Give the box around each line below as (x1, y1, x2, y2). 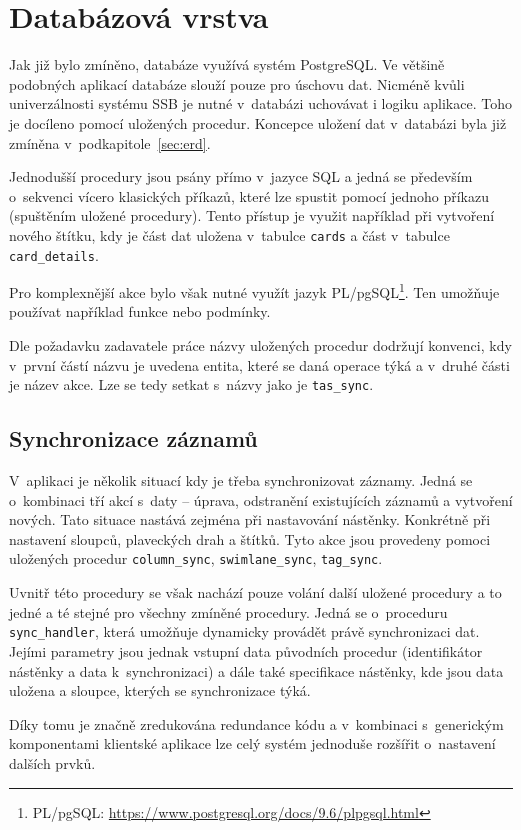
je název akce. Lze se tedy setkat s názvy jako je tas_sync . (9, 374, 374, 395)
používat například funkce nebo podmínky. (9, 301, 271, 322)
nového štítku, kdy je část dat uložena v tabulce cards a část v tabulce (9, 224, 450, 245)
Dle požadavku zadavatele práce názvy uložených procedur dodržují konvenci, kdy (9, 335, 512, 356)
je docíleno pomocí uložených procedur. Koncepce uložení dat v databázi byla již (9, 112, 507, 133)
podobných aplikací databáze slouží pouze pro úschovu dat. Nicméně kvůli (9, 73, 465, 94)
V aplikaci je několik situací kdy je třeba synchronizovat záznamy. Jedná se (9, 470, 473, 491)
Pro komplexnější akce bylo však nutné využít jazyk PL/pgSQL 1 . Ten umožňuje (9, 279, 500, 302)
